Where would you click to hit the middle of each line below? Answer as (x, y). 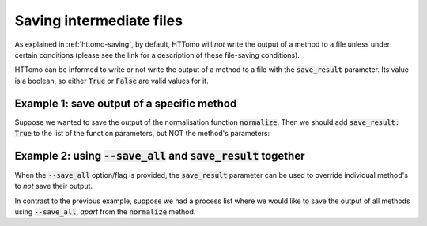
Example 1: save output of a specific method (126, 103)
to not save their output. (54, 186)
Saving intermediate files (99, 21)
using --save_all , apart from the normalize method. (105, 212)
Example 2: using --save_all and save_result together (160, 155)
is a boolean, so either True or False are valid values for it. (111, 81)
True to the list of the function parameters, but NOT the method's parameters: (142, 134)
